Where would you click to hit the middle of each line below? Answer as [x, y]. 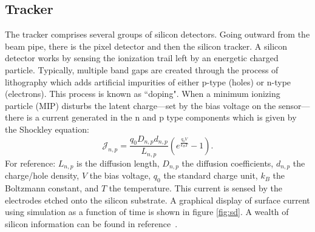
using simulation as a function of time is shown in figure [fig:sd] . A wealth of [147, 212]
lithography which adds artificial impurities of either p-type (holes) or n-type [148, 81]
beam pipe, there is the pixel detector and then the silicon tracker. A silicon [146, 46]
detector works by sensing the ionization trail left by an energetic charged [142, 58]
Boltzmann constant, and [52, 188]
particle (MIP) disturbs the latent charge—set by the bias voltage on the [141, 105]
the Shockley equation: [47, 129]
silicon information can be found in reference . [91, 223]
